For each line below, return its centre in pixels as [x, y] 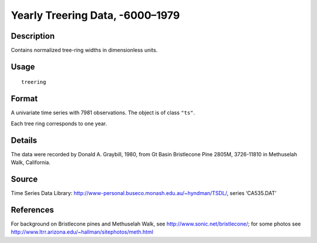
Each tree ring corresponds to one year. [59, 124]
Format [24, 99]
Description [33, 36]
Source [24, 179]
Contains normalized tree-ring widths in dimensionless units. [84, 50]
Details [24, 140]
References [32, 210]
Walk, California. [31, 162]
